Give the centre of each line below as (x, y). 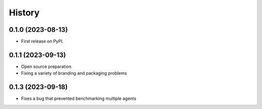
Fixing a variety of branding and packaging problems (74, 73)
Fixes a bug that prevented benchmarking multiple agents (79, 98)
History (24, 13)
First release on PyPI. (42, 41)
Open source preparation (46, 66)
